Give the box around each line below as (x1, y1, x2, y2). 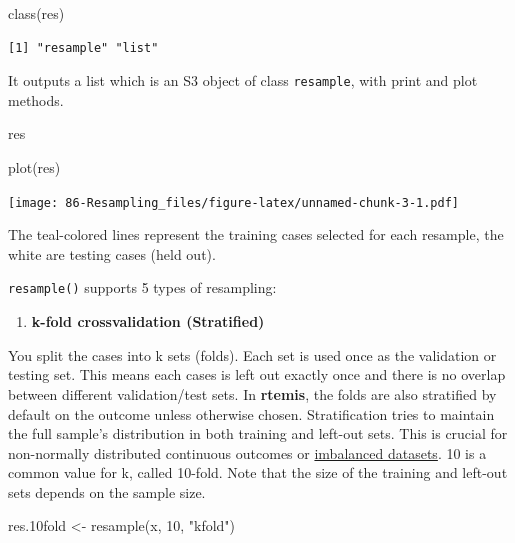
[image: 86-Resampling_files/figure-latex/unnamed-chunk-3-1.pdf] (8, 195, 460, 210)
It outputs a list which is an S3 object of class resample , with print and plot (8, 70, 478, 91)
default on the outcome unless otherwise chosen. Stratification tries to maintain (8, 403, 495, 424)
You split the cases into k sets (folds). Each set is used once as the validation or (8, 344, 497, 365)
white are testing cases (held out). (8, 243, 216, 264)
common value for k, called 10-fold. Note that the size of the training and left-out (8, 462, 508, 483)
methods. (8, 89, 64, 110)
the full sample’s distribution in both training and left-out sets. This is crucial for (8, 423, 508, 444)
